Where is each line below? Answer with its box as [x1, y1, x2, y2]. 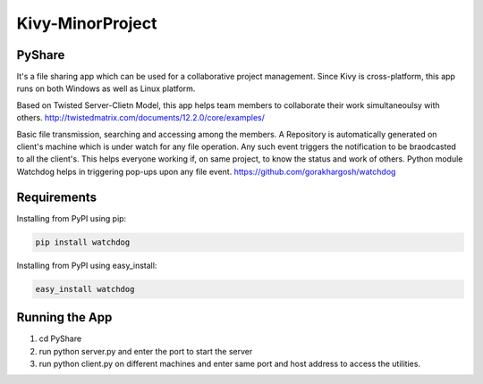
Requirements [16, 189, 97, 205]
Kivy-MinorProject [16, 13, 157, 33]
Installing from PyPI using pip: [16, 213, 127, 223]
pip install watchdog [35, 237, 131, 247]
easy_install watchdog [35, 284, 135, 294]
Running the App [16, 310, 113, 325]
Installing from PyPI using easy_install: [16, 260, 157, 271]
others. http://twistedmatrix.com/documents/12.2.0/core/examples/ [16, 113, 266, 123]
